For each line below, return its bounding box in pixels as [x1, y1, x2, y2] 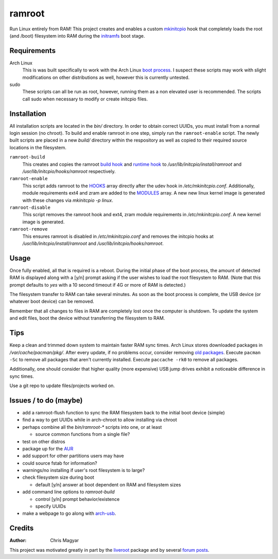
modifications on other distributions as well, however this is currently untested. [22, 74, 190, 80]
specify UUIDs [35, 503, 66, 510]
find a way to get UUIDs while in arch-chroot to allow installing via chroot [22, 417, 177, 423]
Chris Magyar [50, 537, 79, 544]
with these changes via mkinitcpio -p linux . [22, 197, 113, 203]
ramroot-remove [9, 226, 48, 232]
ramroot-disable [9, 205, 51, 211]
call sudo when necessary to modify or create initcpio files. [22, 96, 148, 102]
